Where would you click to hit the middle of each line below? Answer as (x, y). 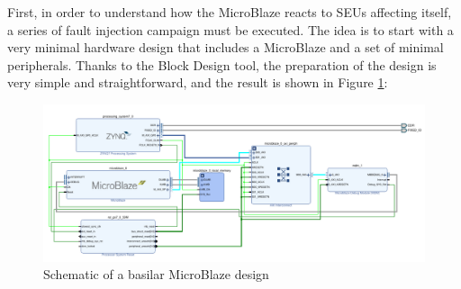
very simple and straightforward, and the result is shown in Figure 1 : (198, 82)
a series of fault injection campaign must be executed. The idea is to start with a (230, 29)
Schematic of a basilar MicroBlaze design (156, 274)
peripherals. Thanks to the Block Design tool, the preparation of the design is (222, 64)
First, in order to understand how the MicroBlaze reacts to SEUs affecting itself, (230, 12)
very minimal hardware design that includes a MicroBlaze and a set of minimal (226, 47)
